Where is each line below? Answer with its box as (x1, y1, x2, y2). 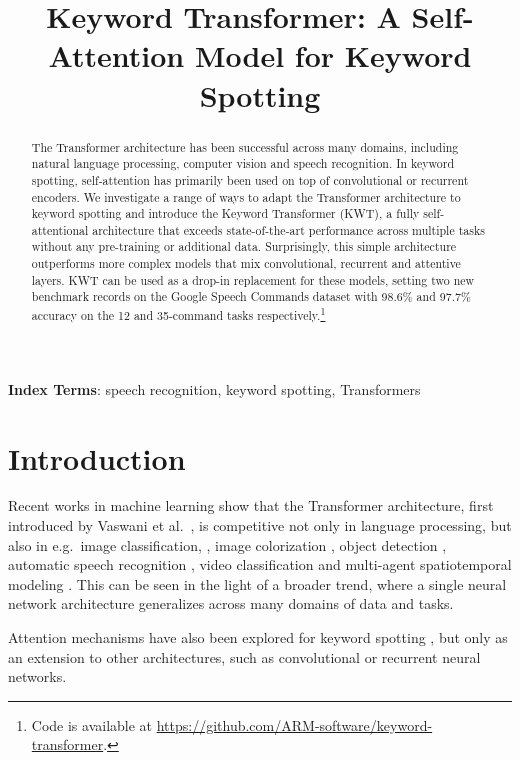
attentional (31, 221, 89, 238)
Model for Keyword (194, 35, 472, 76)
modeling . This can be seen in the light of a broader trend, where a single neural (8, 573, 507, 594)
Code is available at (31, 714, 153, 735)
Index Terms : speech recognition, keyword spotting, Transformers (8, 378, 421, 399)
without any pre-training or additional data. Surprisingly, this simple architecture (31, 238, 457, 255)
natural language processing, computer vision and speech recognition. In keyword (31, 155, 455, 172)
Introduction (8, 437, 186, 478)
